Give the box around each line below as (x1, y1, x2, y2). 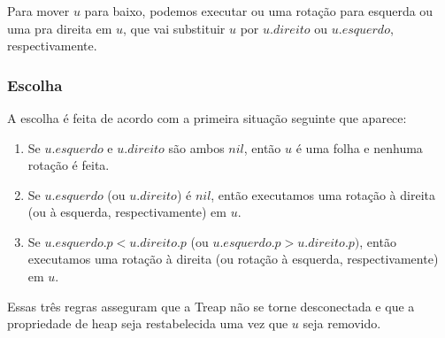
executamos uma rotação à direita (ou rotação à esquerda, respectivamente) (27, 250, 439, 268)
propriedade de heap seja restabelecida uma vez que (7, 314, 288, 333)
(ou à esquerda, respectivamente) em (27, 203, 226, 221)
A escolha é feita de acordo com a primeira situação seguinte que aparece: (7, 108, 407, 127)
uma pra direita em (7, 19, 112, 37)
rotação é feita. (27, 156, 110, 174)
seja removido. (303, 314, 381, 333)
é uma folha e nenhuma (295, 138, 423, 157)
